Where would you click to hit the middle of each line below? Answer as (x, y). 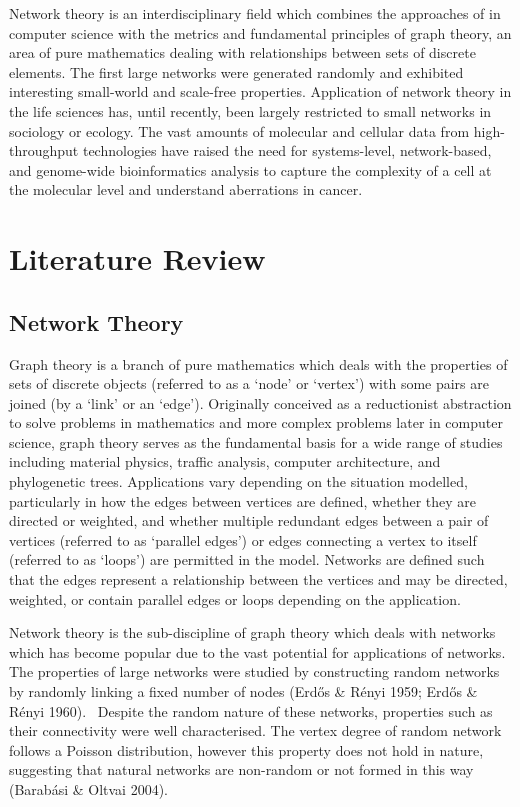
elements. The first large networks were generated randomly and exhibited (236, 71)
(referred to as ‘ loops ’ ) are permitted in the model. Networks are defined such (247, 559)
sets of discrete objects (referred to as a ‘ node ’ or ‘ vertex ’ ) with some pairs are (249, 383)
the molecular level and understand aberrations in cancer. (186, 189)
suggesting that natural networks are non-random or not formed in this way (241, 769)
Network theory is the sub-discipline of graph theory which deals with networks (252, 632)
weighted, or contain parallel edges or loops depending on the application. (235, 598)
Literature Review (137, 258)
